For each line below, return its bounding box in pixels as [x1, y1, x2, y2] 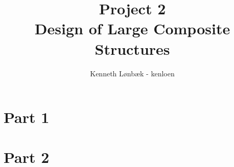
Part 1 [4, 107, 50, 128]
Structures [95, 38, 170, 59]
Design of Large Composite [34, 18, 230, 39]
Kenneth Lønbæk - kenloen [90, 68, 175, 78]
